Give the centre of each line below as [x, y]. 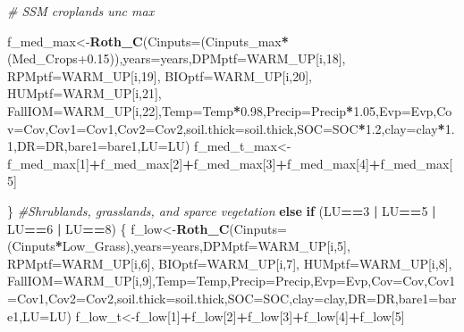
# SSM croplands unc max [81, 11]
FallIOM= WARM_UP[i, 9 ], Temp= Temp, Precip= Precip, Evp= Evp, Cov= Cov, [218, 281]
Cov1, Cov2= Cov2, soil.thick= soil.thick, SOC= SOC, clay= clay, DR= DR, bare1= [228, 298]
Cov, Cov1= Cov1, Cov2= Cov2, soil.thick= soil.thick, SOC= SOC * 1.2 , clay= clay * [234, 128]
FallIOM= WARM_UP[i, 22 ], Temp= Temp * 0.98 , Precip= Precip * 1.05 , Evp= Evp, [222, 110]
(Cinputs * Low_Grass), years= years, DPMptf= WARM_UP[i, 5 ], [179, 246]
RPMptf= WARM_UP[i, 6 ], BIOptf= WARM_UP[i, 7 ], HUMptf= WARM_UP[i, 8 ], [230, 263]
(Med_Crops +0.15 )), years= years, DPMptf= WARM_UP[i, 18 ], [177, 58]
